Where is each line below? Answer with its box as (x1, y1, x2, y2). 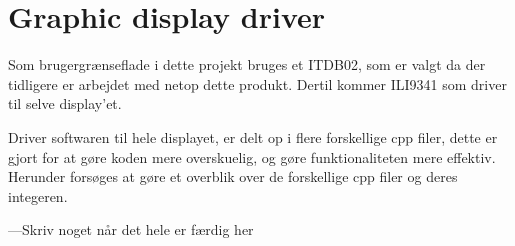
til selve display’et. (8, 93, 122, 114)
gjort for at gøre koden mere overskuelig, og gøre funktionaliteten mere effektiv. (8, 146, 496, 167)
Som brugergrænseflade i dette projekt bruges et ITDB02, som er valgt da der (8, 54, 486, 75)
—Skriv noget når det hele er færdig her (8, 219, 254, 240)
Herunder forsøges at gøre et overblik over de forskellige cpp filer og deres (8, 166, 458, 187)
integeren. (8, 185, 68, 206)
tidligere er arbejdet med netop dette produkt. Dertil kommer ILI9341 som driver (8, 73, 507, 94)
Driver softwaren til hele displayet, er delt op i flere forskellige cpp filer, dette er (8, 126, 498, 147)
